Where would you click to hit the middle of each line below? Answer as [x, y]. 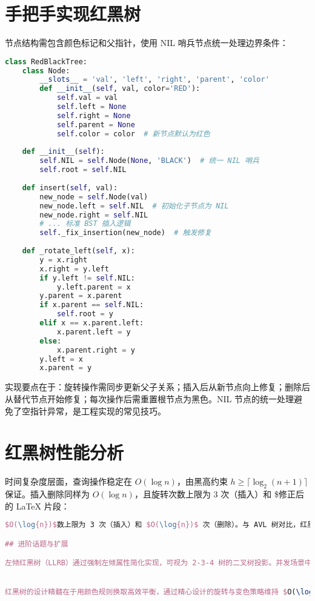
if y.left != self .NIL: [87, 278]
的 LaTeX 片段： [37, 506]
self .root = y [85, 314]
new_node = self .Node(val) [94, 197]
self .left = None [91, 107]
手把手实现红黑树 [73, 14]
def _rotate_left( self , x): [78, 251]
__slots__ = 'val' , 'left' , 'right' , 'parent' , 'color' [154, 80]
